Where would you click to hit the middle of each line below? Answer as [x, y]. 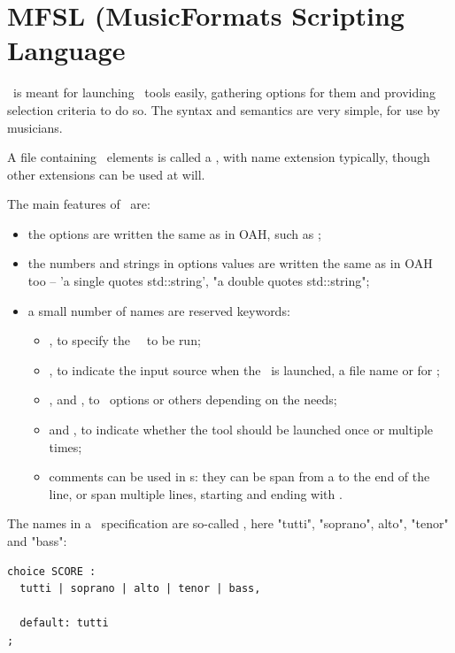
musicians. [35, 127]
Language [66, 50]
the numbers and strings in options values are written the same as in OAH [230, 263]
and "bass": [37, 541]
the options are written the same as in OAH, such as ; [174, 233]
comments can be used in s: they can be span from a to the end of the [239, 476]
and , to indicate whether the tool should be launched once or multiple [241, 430]
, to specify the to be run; [125, 340]
